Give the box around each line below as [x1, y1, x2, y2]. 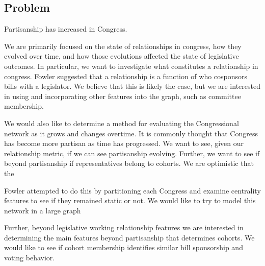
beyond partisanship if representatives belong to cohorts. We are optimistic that [4, 158, 254, 168]
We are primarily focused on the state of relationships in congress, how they [4, 40, 242, 51]
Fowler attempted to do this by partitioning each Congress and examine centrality [4, 185, 261, 196]
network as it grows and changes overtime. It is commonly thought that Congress [4, 128, 258, 138]
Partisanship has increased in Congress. [4, 23, 127, 34]
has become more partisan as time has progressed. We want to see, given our [4, 138, 244, 149]
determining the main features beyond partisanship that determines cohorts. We [4, 232, 255, 243]
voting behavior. [4, 252, 55, 263]
